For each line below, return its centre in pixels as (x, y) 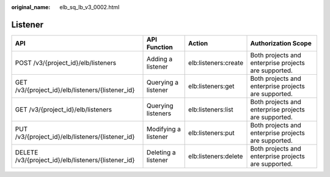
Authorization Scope (281, 43)
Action (198, 43)
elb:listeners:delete (216, 156)
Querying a (163, 82)
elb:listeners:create (216, 62)
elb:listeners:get (211, 86)
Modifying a (164, 129)
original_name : (31, 7)
